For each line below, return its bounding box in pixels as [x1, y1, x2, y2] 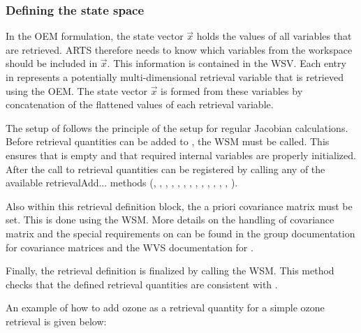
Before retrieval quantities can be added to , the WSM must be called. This [6, 134, 330, 149]
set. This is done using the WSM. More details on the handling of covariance [6, 212, 334, 227]
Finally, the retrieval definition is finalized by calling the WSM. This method [6, 263, 334, 278]
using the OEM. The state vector [6, 83, 147, 98]
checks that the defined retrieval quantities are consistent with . [6, 276, 278, 291]
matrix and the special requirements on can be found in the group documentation [6, 225, 355, 240]
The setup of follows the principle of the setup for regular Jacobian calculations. [6, 120, 348, 135]
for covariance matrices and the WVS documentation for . [6, 239, 253, 254]
